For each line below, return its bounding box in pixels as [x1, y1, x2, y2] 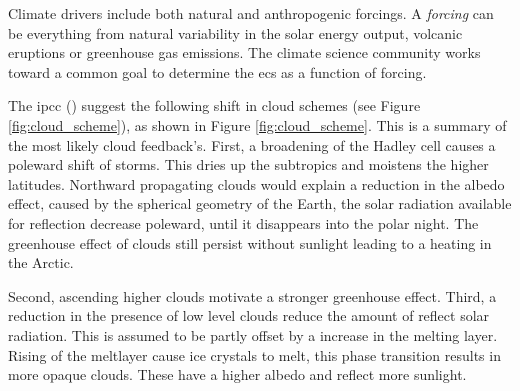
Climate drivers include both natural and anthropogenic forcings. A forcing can [8, 3, 494, 23]
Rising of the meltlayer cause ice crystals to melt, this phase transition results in [8, 344, 501, 365]
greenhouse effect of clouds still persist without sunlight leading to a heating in [8, 232, 492, 253]
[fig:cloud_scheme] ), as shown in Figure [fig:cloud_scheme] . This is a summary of [8, 114, 507, 135]
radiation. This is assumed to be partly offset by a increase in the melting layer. [8, 324, 498, 345]
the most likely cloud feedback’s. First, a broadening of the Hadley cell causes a [8, 134, 496, 155]
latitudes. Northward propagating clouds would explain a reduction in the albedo [8, 173, 505, 194]
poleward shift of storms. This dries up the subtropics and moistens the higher [8, 154, 489, 175]
